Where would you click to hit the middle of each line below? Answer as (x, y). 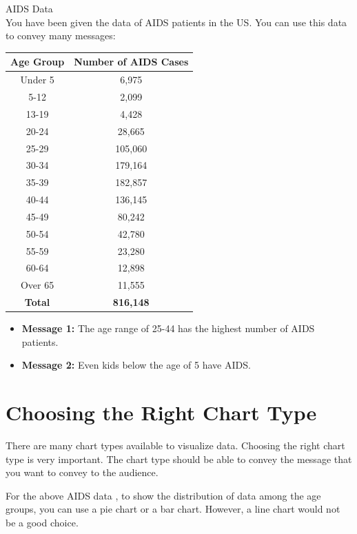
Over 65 (37, 285)
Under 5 (37, 80)
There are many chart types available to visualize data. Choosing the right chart (175, 445)
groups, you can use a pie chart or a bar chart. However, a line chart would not (173, 509)
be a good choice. (42, 523)
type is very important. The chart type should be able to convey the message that (179, 459)
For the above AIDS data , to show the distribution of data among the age (163, 495)
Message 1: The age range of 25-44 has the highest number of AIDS (168, 328)
